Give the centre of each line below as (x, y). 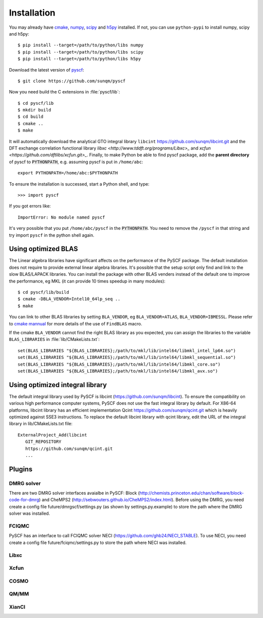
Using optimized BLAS (43, 249)
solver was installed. (29, 513)
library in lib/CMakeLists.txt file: (41, 424)
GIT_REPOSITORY (43, 442)
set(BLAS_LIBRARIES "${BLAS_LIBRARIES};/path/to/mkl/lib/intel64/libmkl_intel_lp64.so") (127, 350)
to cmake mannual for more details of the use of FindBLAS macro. (75, 323)
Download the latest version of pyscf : (47, 70)
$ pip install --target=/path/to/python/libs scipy (81, 52)
